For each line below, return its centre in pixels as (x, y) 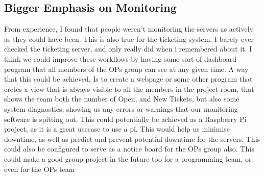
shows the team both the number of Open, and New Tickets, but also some (122, 99)
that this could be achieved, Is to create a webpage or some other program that (128, 79)
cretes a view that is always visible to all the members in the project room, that (129, 89)
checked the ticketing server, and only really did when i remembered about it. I (128, 49)
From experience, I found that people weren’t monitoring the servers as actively (129, 29)
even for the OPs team (40, 169)
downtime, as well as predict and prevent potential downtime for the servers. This (132, 139)
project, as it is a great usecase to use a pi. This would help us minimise (117, 129)
